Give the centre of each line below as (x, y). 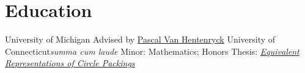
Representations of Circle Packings (70, 63)
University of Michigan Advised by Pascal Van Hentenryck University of (140, 39)
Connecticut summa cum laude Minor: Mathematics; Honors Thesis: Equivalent (152, 51)
